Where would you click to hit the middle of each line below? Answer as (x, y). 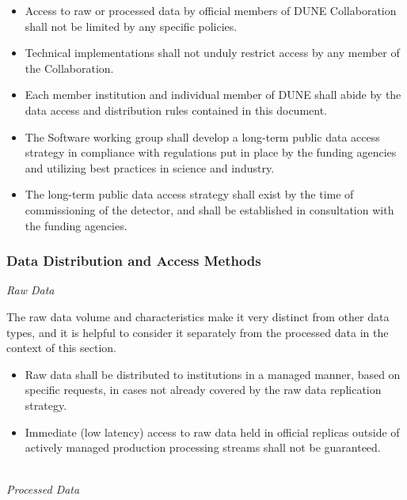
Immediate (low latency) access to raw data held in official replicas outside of (212, 432)
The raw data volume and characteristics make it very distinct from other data (198, 316)
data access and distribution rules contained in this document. (176, 110)
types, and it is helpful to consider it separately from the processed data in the (198, 332)
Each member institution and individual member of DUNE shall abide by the (213, 95)
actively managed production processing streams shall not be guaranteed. (203, 447)
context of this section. (61, 348)
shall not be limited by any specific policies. (131, 26)
